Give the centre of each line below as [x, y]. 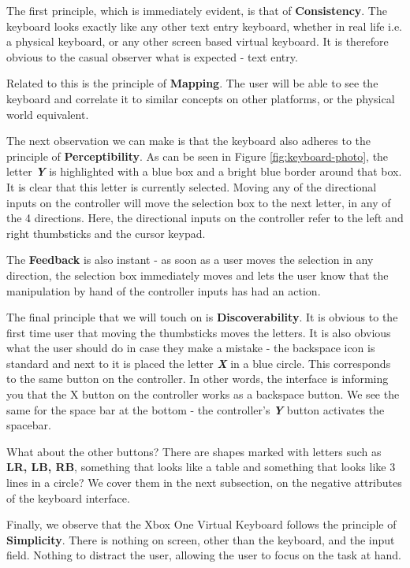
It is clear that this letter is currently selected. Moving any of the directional [192, 186]
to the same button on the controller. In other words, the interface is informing [198, 379]
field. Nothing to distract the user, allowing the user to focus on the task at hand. [204, 555]
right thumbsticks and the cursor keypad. [106, 233]
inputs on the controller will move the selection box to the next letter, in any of [199, 202]
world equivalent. [48, 114]
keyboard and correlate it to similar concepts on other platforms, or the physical [201, 98]
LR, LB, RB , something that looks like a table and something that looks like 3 [201, 467]
